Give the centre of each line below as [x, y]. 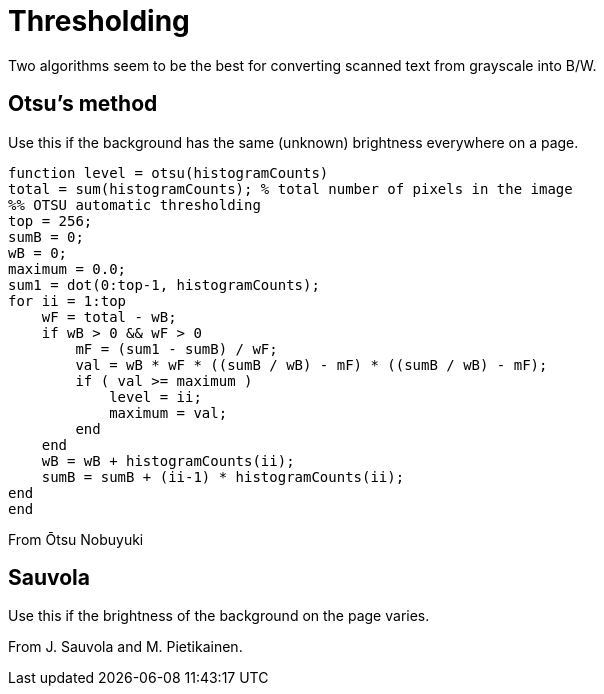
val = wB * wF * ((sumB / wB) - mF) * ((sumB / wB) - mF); [311, 364]
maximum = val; [168, 412]
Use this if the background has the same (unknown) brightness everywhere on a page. [293, 142]
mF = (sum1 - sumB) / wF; [176, 348]
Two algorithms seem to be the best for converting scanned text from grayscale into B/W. [302, 65]
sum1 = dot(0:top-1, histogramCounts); [164, 284]
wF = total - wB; [109, 316]
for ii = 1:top [67, 300]
